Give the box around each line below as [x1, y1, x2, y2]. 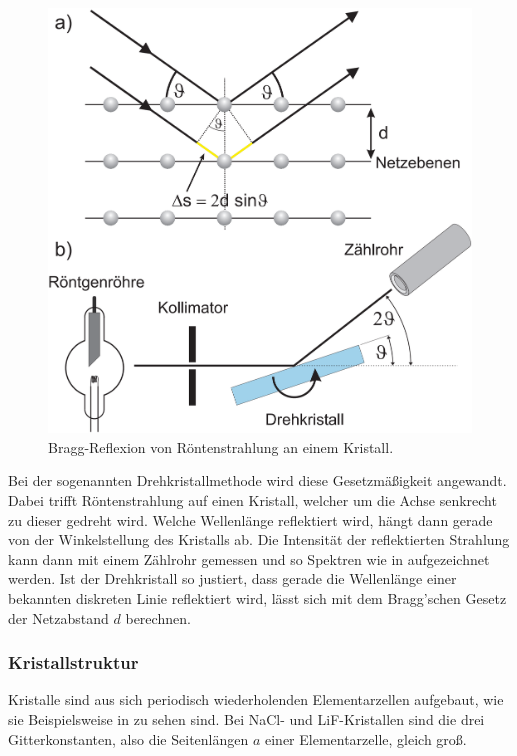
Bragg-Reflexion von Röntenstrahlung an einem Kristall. [48, 436, 394, 457]
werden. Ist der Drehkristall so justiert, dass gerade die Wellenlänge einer [8, 568, 457, 589]
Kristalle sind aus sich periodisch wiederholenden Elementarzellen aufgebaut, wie [8, 689, 504, 710]
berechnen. [125, 607, 191, 628]
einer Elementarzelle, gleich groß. [264, 728, 467, 749]
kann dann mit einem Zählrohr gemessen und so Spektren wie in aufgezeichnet [8, 548, 490, 569]
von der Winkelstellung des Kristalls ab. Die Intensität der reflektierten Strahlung [8, 529, 510, 550]
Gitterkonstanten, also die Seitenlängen [8, 728, 249, 749]
